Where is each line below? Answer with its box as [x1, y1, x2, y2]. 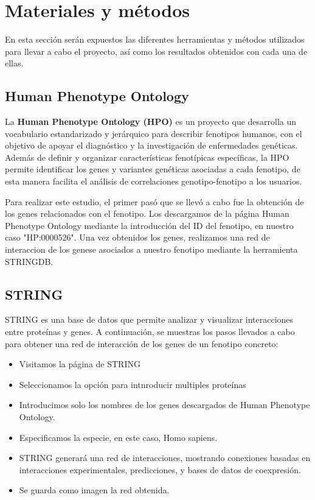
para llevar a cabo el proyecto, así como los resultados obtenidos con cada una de [5, 44, 308, 57]
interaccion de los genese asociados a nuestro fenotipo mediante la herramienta [5, 243, 298, 256]
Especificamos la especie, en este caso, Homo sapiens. [19, 431, 218, 443]
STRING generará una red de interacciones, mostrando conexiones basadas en [19, 451, 311, 464]
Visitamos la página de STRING [19, 357, 140, 370]
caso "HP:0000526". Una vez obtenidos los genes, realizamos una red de [5, 231, 270, 244]
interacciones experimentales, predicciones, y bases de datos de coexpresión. [19, 463, 301, 476]
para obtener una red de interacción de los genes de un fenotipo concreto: [5, 337, 279, 350]
